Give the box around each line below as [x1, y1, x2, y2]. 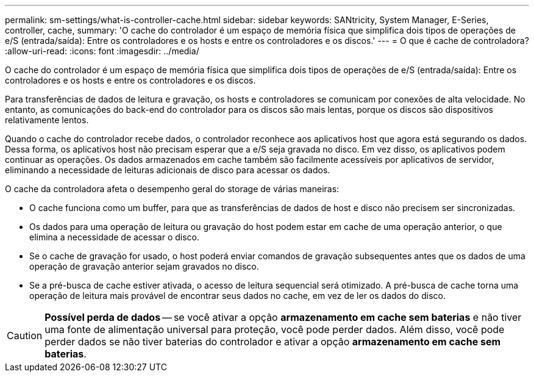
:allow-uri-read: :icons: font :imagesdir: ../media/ [5, 46, 199, 56]
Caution [7, 329, 43, 342]
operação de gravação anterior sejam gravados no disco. [29, 261, 259, 271]
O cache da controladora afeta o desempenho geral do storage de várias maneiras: [5, 184, 340, 194]
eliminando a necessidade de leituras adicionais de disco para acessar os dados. [5, 165, 330, 175]
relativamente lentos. [5, 115, 89, 125]
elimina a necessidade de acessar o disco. [29, 232, 199, 242]
